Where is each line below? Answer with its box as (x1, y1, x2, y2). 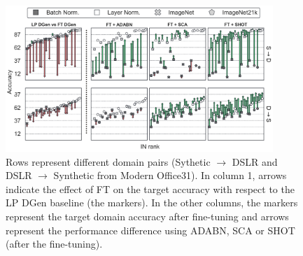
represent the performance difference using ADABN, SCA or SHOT (6, 222, 295, 237)
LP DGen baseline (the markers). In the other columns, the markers (6, 195, 298, 210)
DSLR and (232, 154, 278, 169)
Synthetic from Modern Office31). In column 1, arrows (53, 168, 287, 183)
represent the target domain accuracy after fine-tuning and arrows (6, 209, 289, 224)
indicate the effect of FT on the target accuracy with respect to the (6, 181, 295, 196)
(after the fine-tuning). (6, 236, 103, 251)
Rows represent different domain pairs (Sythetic (6, 154, 211, 169)
